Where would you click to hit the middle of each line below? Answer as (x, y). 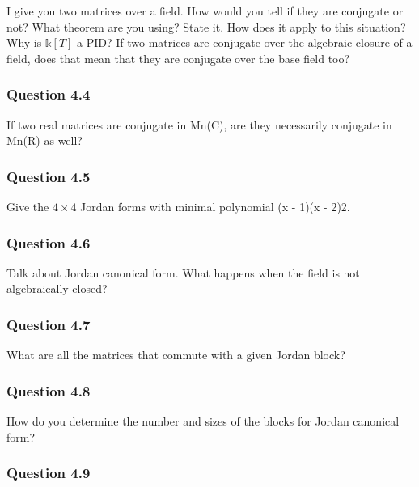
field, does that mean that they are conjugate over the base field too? (178, 58)
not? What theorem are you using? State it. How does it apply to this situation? (206, 26)
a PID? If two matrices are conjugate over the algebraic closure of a (245, 42)
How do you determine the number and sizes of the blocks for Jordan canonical (203, 421)
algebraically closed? (57, 288)
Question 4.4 (49, 94)
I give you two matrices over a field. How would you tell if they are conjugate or (205, 11)
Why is (24, 42)
